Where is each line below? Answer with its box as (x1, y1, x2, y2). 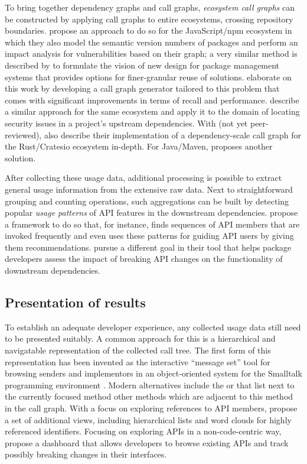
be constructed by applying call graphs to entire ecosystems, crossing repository (5, 12, 293, 25)
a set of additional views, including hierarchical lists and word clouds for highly (5, 413, 292, 426)
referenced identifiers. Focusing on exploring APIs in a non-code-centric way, (5, 425, 282, 437)
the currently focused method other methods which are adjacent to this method (5, 390, 293, 403)
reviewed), (5, 128, 42, 141)
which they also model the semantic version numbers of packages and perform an (5, 35, 298, 48)
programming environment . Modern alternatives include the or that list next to (5, 378, 295, 391)
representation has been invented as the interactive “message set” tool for (5, 355, 270, 368)
